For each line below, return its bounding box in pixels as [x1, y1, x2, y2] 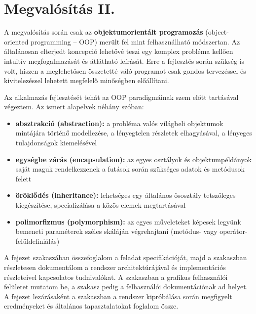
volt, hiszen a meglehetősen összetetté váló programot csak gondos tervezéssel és [4, 65, 246, 76]
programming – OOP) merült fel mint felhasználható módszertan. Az [31, 36, 240, 46]
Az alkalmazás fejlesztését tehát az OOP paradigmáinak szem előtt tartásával [4, 91, 239, 102]
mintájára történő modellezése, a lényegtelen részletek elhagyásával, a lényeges [15, 128, 252, 138]
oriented [4, 36, 29, 46]
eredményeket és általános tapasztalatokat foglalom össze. [4, 301, 179, 311]
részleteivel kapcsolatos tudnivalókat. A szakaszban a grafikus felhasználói [4, 271, 228, 282]
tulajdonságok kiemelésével [15, 137, 97, 148]
